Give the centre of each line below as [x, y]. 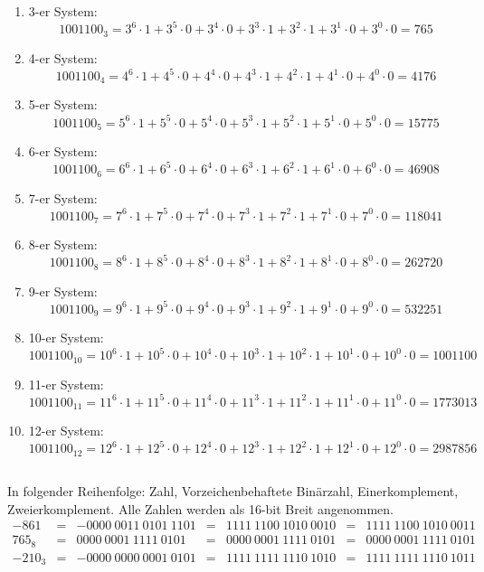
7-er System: [63, 197]
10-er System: [66, 338]
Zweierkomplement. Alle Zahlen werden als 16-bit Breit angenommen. [200, 508]
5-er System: [63, 104]
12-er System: [66, 431]
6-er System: [63, 151]
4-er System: [63, 57]
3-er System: [63, 11]
